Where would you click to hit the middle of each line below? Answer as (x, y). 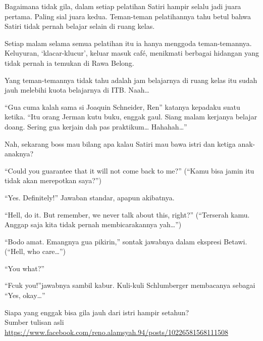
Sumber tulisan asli (34, 322)
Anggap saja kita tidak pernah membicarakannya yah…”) (93, 224)
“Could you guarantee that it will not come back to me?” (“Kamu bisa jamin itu (129, 170)
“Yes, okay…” (25, 295)
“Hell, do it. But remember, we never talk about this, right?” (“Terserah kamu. (127, 214)
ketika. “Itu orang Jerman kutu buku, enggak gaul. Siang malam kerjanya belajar (131, 117)
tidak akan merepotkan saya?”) (53, 180)
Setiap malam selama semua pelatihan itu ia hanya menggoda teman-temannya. (128, 43)
